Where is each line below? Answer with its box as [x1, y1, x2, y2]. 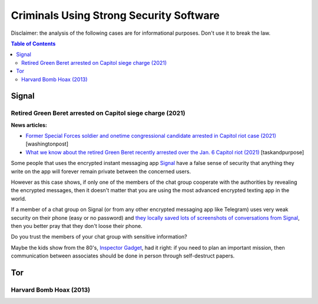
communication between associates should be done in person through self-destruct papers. [11, 252, 235, 259]
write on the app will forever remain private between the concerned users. [11, 168, 191, 175]
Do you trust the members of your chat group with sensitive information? [11, 233, 188, 240]
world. [11, 195, 26, 202]
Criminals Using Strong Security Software [11, 9, 220, 22]
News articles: [11, 121, 47, 128]
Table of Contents [11, 40, 56, 47]
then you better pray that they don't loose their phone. [11, 222, 143, 229]
